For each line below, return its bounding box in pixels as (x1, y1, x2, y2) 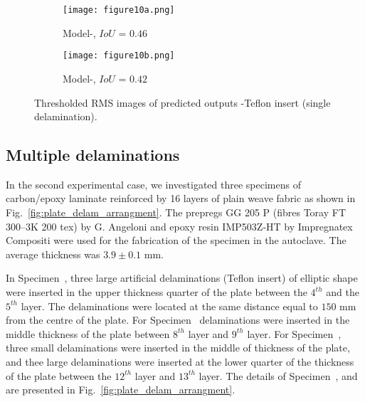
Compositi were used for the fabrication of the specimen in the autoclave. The (6, 233, 347, 248)
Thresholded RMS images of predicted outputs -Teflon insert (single (34, 95, 331, 110)
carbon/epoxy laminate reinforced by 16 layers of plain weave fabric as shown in (6, 191, 356, 206)
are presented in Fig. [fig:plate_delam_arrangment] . (6, 382, 236, 397)
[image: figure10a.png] (63, 5, 175, 15)
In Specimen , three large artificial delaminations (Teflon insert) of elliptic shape (6, 270, 358, 285)
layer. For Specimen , (247, 326, 342, 341)
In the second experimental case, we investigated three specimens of (6, 176, 301, 191)
